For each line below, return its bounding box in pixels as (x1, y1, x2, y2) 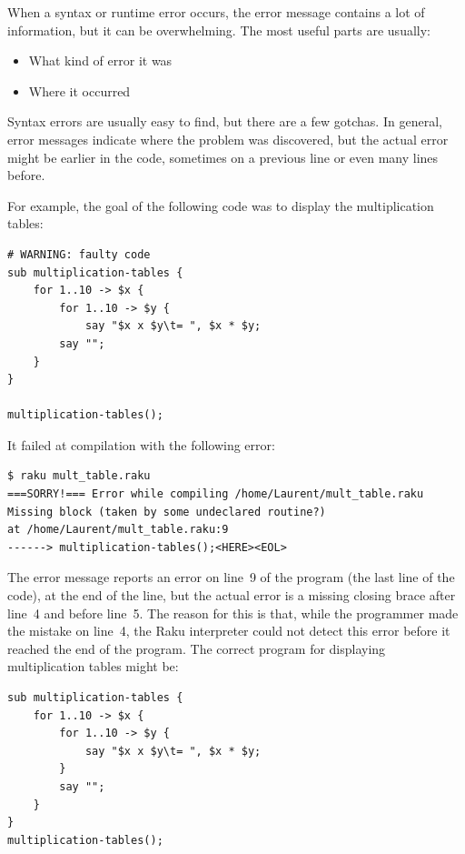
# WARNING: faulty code (7, 247, 151, 261)
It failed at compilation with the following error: (7, 435, 275, 454)
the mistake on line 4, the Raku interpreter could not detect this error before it (7, 621, 450, 640)
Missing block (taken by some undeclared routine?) (7, 505, 326, 518)
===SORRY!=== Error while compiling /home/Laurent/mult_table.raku (7, 487, 424, 501)
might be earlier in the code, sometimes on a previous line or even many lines (7, 147, 439, 166)
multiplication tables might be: (7, 657, 179, 676)
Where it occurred (28, 81, 131, 100)
